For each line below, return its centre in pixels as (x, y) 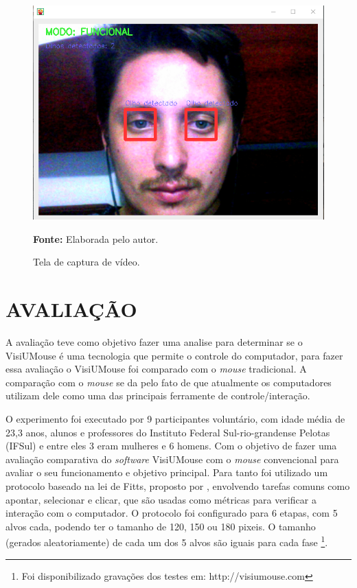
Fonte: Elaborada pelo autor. (96, 238)
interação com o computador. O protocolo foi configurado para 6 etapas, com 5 (172, 513)
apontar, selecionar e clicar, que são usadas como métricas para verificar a (161, 499)
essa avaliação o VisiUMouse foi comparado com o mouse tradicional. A (156, 369)
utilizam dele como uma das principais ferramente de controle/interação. (158, 396)
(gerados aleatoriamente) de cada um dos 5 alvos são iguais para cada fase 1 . (167, 541)
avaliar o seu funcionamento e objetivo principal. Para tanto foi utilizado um (167, 472)
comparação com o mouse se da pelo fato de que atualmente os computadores (169, 382)
